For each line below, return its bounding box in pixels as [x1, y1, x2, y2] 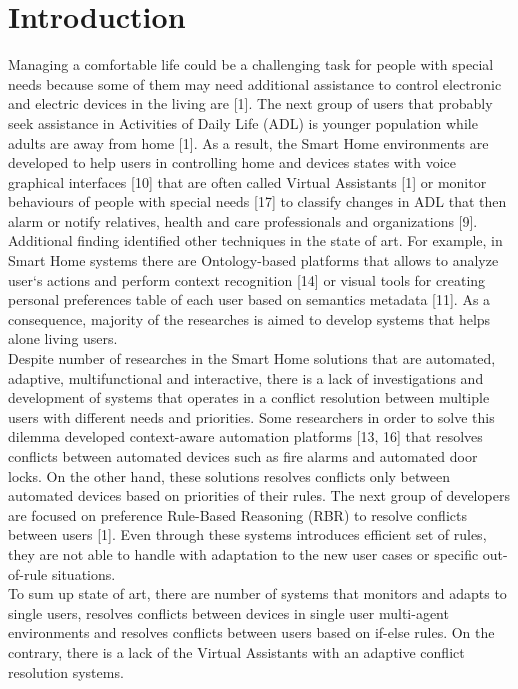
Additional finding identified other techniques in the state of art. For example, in [8, 230, 503, 251]
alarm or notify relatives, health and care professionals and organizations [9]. [8, 210, 478, 231]
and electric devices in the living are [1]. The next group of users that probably [8, 93, 493, 114]
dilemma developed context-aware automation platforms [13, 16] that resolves [8, 426, 483, 447]
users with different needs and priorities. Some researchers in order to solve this [8, 406, 495, 427]
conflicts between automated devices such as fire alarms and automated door [8, 446, 478, 466]
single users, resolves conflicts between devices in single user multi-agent [8, 602, 449, 623]
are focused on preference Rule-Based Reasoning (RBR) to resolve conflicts [8, 504, 467, 525]
